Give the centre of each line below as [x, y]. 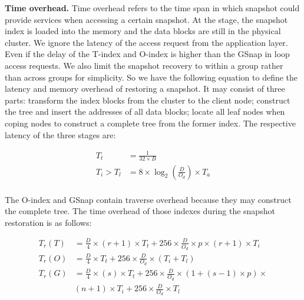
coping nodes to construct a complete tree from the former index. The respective [150, 123]
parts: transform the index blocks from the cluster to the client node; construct [148, 100]
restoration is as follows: [48, 222]
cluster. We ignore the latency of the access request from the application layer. [146, 42]
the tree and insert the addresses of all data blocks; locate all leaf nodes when [145, 111]
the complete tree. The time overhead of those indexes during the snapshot [140, 211]
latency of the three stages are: [60, 134]
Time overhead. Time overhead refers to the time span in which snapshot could [152, 8]
